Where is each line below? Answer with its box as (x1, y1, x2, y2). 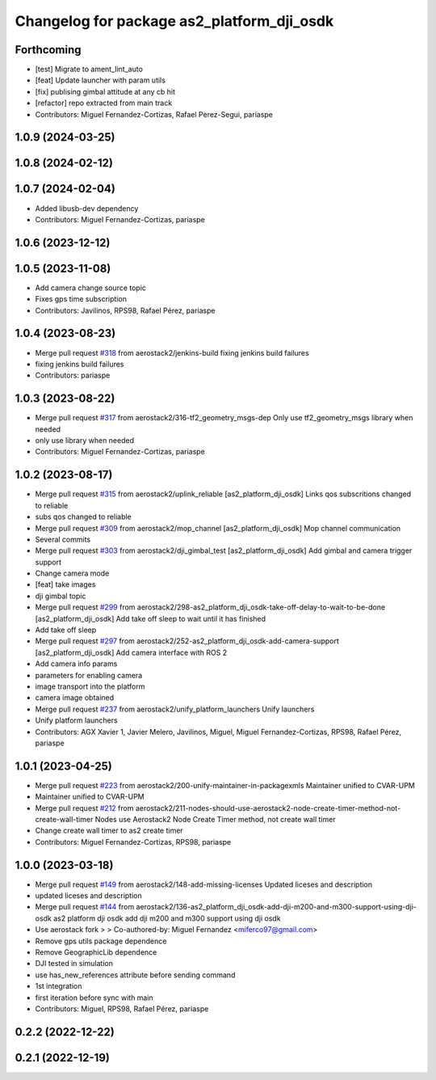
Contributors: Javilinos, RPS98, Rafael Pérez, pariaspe (35, 306, 216, 315)
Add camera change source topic (35, 283, 147, 293)
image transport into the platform (35, 681, 145, 691)
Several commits (35, 534, 91, 544)
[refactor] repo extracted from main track (35, 98, 173, 108)
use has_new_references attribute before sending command (35, 970, 236, 980)
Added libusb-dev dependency (35, 203, 139, 213)
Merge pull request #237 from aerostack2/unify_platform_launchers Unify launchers (35, 704, 315, 714)
